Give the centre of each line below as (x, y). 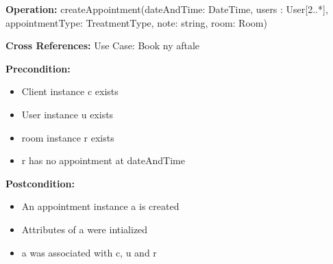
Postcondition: (40, 183)
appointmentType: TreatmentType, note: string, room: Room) (136, 22)
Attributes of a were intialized (85, 229)
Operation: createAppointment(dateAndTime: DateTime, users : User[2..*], (167, 9)
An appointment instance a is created (100, 206)
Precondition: (38, 68)
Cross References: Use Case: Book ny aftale (103, 45)
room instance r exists (68, 137)
